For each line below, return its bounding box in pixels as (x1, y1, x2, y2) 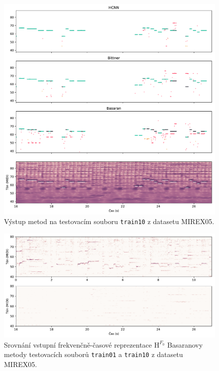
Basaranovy (167, 339, 203, 350)
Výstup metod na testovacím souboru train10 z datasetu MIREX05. (4, 216, 215, 227)
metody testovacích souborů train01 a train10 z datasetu (4, 349, 183, 360)
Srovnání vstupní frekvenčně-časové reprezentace (4, 339, 152, 350)
